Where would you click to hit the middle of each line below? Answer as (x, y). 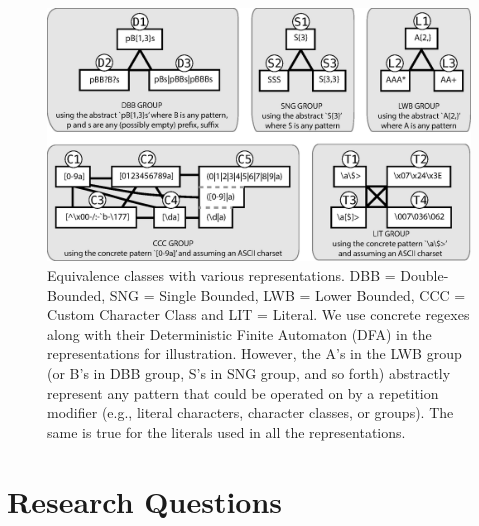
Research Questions (145, 500)
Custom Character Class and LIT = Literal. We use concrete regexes (258, 314)
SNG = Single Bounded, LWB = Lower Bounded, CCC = (287, 294)
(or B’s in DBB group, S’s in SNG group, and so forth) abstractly (249, 372)
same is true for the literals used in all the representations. (226, 431)
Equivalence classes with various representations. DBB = (221, 275)
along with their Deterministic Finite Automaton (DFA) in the (239, 333)
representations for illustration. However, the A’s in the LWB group (254, 353)
